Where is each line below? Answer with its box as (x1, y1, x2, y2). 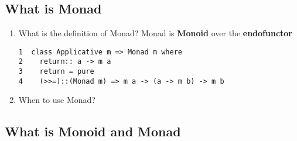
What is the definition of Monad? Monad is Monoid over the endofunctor (18, 27, 292, 39)
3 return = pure (18, 67, 94, 76)
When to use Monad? (18, 94, 95, 106)
